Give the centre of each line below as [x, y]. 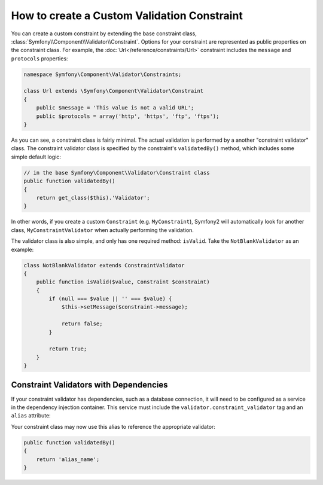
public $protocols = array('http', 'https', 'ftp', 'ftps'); [128, 116]
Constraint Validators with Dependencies [89, 385]
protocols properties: [39, 58]
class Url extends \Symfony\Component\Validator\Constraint [114, 91]
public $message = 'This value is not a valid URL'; [115, 108]
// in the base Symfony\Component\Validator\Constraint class [117, 173]
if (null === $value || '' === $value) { [110, 299]
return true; [68, 349]
